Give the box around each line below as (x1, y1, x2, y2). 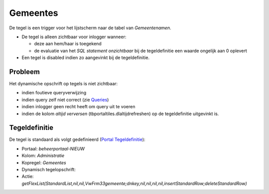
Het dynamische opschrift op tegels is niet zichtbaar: (9, 81, 118, 87)
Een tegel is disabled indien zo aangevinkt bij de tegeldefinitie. (21, 55, 149, 61)
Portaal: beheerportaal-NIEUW (21, 145, 85, 151)
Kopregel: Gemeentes (21, 159, 67, 166)
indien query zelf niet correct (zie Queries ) (21, 97, 109, 103)
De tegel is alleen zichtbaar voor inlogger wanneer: (21, 34, 127, 40)
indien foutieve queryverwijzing (21, 90, 87, 96)
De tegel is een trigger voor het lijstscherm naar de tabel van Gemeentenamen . (9, 25, 171, 31)
